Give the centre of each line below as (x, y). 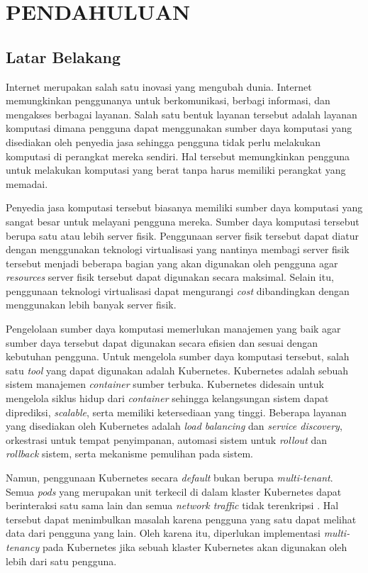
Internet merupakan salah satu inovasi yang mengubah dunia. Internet (159, 86)
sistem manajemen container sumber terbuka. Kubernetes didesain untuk (165, 384)
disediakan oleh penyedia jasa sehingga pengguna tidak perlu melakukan (163, 141)
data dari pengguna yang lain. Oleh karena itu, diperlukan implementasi (163, 533)
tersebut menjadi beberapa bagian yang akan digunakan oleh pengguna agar (172, 263)
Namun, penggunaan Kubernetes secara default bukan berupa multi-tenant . (169, 478)
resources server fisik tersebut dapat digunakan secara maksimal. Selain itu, (170, 277)
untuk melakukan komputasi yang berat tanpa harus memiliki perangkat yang (176, 170)
